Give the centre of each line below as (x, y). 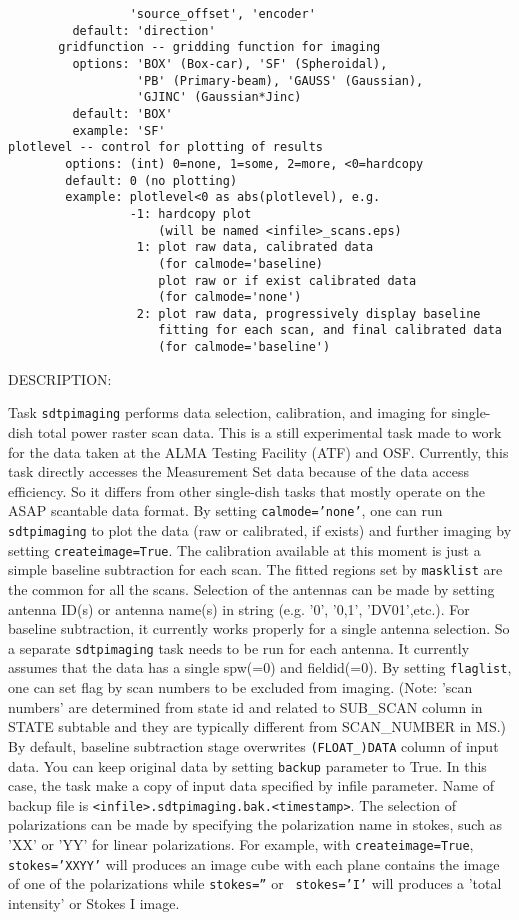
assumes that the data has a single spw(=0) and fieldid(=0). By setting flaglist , (260, 667)
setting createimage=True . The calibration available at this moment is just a (244, 549)
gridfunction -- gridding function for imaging (219, 47)
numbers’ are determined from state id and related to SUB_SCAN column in (245, 706)
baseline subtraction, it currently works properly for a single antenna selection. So (259, 628)
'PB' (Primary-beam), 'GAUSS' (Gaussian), (280, 80)
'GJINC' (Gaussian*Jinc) (219, 97)
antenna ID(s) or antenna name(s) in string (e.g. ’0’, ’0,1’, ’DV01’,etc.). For (239, 608)
